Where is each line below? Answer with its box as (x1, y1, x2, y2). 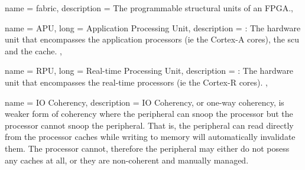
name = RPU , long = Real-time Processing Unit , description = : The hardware (5, 64, 294, 77)
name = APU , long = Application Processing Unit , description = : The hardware (5, 21, 301, 34)
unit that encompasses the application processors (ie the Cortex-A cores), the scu (5, 33, 300, 45)
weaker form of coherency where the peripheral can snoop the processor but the (5, 107, 293, 120)
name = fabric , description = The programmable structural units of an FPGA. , (5, 2, 293, 14)
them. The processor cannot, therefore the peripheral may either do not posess (5, 142, 290, 154)
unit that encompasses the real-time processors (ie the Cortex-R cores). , (5, 76, 268, 88)
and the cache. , (5, 44, 62, 57)
